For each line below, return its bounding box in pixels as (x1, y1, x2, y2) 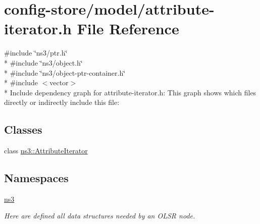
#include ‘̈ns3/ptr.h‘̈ (4, 47, 68, 58)
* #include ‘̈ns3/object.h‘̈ (4, 57, 83, 68)
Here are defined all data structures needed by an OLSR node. (4, 210, 195, 221)
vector (49, 77, 69, 88)
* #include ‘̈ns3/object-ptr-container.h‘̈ (4, 67, 126, 78)
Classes (4, 122, 42, 137)
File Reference (77, 18, 179, 39)
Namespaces (4, 170, 69, 186)
